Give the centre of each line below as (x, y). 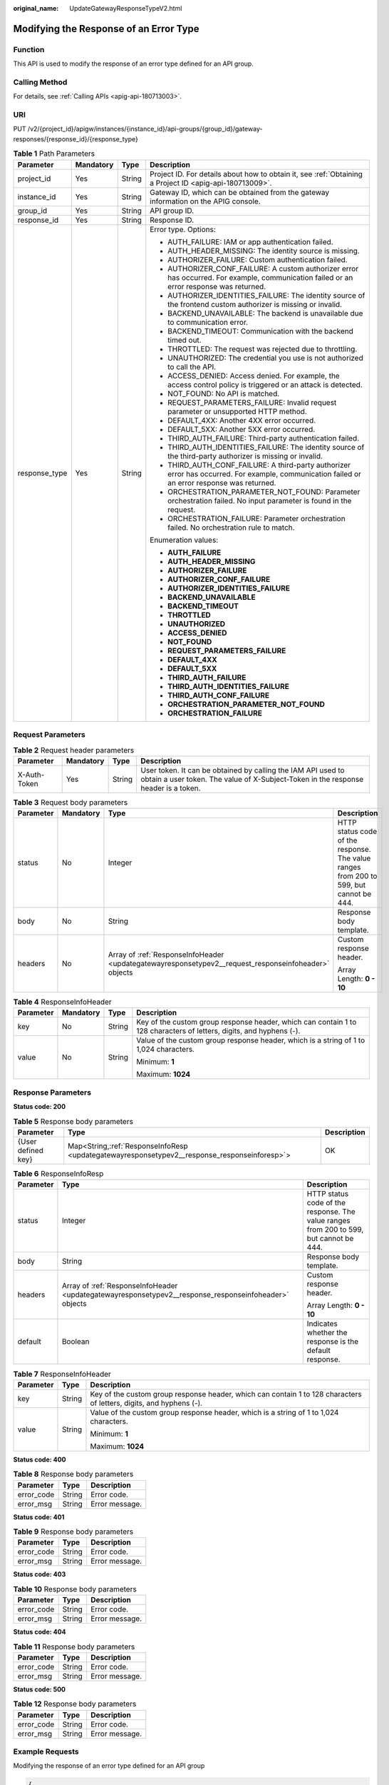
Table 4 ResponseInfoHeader (62, 1002)
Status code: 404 (40, 1632)
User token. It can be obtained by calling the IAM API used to (242, 770)
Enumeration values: (184, 540)
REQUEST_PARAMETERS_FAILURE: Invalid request (252, 402)
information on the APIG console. (205, 201)
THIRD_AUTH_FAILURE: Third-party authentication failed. (264, 438)
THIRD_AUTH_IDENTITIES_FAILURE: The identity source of (266, 447)
